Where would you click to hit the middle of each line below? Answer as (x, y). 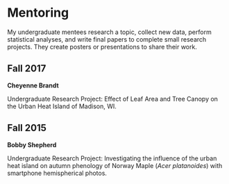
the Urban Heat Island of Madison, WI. (62, 106)
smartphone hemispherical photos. (57, 173)
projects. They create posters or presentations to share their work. (102, 47)
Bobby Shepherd (32, 144)
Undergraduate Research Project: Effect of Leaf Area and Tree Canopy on (113, 99)
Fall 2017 (27, 68)
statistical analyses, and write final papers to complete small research (107, 39)
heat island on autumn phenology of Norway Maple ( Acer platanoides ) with (115, 165)
